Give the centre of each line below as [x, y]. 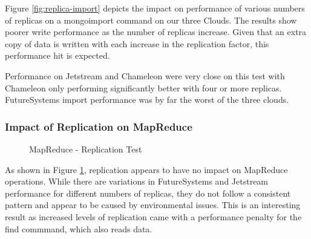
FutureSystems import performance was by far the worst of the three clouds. [147, 100]
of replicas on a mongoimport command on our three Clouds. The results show [151, 20]
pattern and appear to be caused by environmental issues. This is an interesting [153, 205]
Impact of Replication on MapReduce [99, 126]
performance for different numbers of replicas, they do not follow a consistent [148, 193]
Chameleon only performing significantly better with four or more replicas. [143, 87]
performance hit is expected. [57, 55]
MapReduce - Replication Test [86, 149]
